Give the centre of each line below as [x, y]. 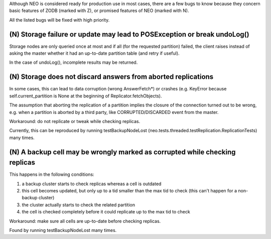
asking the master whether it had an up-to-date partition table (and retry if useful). [95, 53]
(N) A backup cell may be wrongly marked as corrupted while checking [122, 152]
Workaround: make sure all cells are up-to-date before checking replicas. [85, 221]
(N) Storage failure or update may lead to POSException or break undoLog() [129, 34]
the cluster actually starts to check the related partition [79, 205]
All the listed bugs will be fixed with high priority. [59, 20]
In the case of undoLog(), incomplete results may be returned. [74, 62]
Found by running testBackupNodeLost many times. [63, 230]
